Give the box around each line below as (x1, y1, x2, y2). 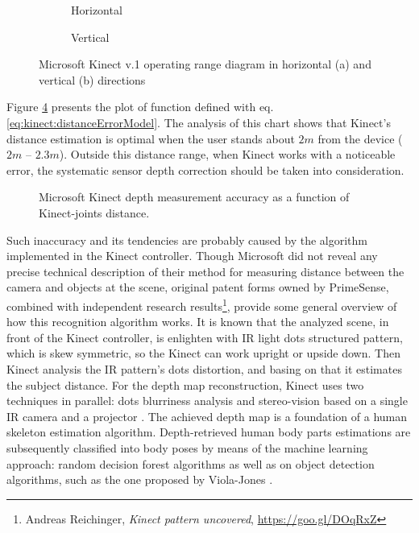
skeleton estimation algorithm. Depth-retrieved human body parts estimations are (6, 424, 411, 440)
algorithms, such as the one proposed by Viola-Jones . (6, 471, 273, 488)
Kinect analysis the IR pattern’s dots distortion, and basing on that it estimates (6, 360, 402, 377)
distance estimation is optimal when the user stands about (6, 130, 295, 147)
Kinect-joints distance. (39, 204, 150, 221)
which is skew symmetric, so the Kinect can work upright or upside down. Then (6, 345, 400, 362)
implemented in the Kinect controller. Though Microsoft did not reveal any (6, 247, 378, 264)
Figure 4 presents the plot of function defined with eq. (6, 98, 274, 115)
